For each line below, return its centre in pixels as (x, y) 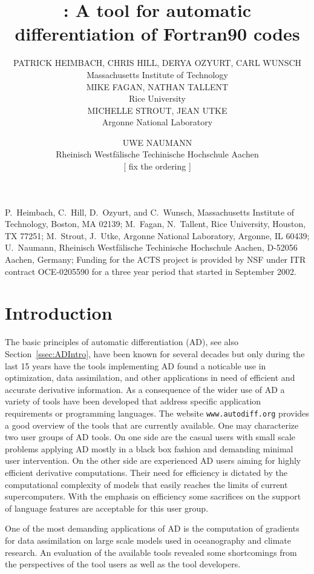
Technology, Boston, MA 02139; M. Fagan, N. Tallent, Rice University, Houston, (155, 224)
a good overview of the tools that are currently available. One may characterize (152, 425)
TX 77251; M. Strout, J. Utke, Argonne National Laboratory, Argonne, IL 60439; (157, 235)
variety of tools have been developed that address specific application (133, 401)
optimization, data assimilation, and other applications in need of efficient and (150, 378)
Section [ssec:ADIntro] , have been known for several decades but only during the (155, 353)
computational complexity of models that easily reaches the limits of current (146, 484)
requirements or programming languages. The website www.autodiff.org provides (157, 413)
